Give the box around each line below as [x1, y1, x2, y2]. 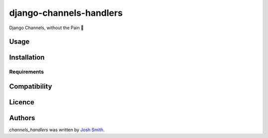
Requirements [9, 68, 44, 75]
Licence [9, 98, 35, 106]
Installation [9, 53, 45, 62]
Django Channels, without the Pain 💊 [9, 25, 84, 31]
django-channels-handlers [9, 7, 123, 18]
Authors [9, 114, 35, 122]
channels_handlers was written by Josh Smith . [9, 127, 105, 133]
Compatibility [9, 82, 52, 91]
